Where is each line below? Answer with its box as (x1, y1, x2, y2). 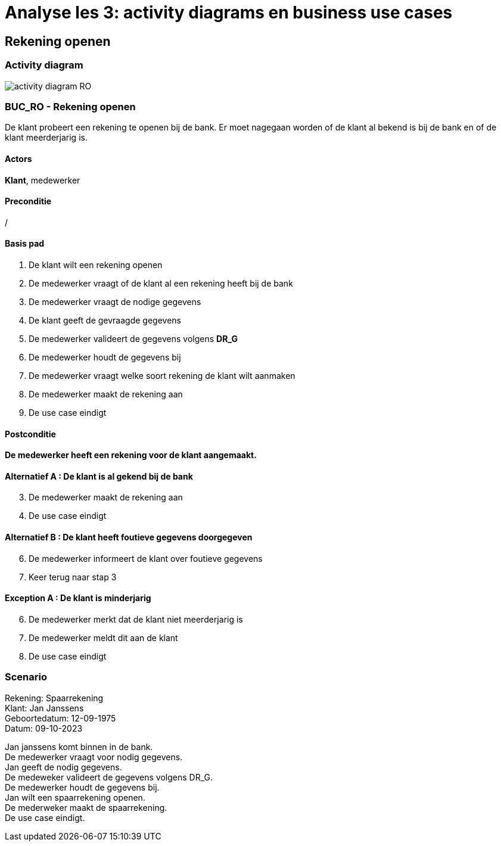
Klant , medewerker (5, 175, 80, 185)
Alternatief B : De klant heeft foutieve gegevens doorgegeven (5, 532, 253, 542)
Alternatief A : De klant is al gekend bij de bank (5, 471, 193, 481)
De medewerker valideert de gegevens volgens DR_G (29, 333, 238, 344)
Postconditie (5, 428, 56, 439)
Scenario (5, 671, 47, 683)
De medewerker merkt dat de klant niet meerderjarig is (29, 614, 243, 624)
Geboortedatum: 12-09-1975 (5, 713, 116, 723)
